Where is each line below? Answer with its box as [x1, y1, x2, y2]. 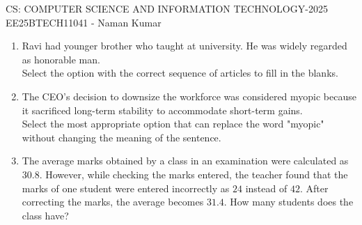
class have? [22, 208, 69, 222]
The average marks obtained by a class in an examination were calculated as [22, 153, 349, 168]
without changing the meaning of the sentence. [22, 130, 221, 144]
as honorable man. [22, 52, 100, 66]
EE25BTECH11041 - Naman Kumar [6, 15, 162, 29]
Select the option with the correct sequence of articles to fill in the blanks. [22, 65, 338, 80]
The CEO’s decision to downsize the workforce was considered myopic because [22, 88, 356, 103]
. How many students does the [223, 194, 354, 209]
